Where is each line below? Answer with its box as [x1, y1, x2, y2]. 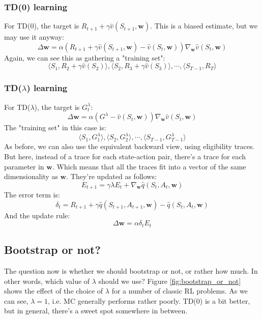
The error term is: [4, 189, 60, 200]
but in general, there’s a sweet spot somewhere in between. [4, 305, 188, 316]
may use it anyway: [4, 32, 64, 42]
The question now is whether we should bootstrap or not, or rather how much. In [4, 265, 258, 276]
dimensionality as [4, 171, 58, 182]
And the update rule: [4, 210, 70, 220]
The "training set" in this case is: [4, 122, 106, 133]
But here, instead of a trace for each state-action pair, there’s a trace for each [4, 151, 246, 161]
